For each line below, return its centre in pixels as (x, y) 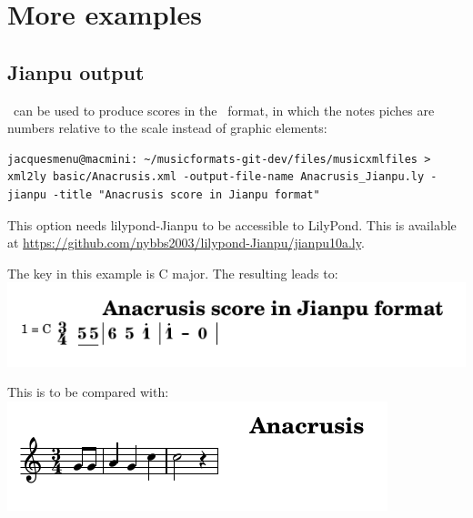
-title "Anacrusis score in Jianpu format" (186, 194)
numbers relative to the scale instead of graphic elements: (167, 128)
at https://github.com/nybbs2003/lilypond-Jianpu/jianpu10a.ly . (186, 243)
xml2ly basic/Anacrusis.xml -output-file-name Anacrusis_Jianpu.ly (216, 177)
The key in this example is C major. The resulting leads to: (173, 273)
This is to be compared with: (88, 392)
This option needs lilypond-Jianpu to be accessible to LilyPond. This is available (232, 224)
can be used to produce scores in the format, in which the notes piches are (224, 110)
